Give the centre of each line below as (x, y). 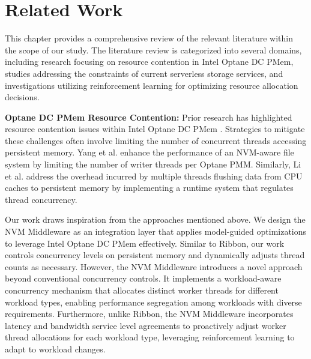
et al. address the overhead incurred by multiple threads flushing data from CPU (154, 176)
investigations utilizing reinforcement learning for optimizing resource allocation (152, 85)
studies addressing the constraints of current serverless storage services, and (144, 73)
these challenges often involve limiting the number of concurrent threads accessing (156, 140)
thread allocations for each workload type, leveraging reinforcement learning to (150, 337)
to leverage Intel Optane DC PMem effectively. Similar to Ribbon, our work (145, 243)
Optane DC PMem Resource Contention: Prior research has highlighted (149, 117)
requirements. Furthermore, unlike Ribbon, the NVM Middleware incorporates (149, 314)
